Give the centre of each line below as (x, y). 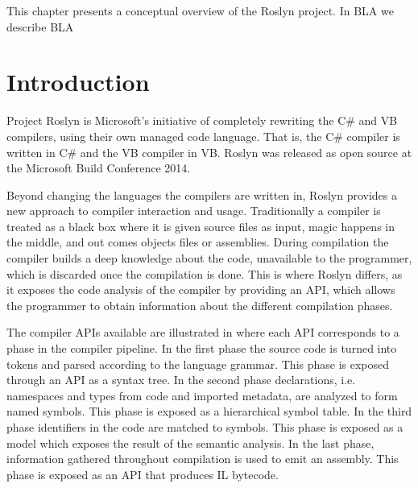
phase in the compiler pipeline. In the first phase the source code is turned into (202, 348)
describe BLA (40, 26)
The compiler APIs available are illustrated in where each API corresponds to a (203, 332)
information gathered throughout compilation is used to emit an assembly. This (203, 459)
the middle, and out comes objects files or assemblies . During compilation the (198, 242)
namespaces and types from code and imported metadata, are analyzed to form (202, 395)
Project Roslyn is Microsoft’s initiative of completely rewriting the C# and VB (202, 120)
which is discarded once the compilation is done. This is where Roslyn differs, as (205, 273)
